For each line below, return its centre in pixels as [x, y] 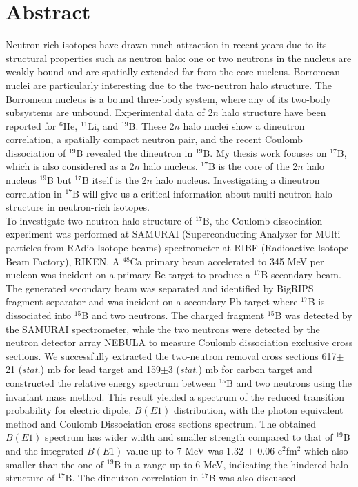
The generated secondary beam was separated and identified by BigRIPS [160, 288]
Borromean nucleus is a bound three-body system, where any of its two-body [168, 98]
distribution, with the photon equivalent [258, 410]
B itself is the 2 [114, 180]
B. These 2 [151, 125]
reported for [31, 125]
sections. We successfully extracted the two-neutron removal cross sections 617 [171, 355]
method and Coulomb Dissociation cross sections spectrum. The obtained [161, 423]
